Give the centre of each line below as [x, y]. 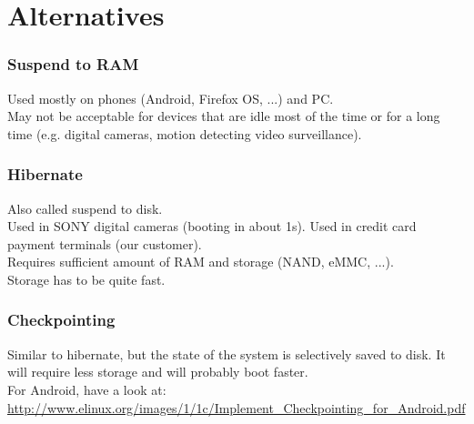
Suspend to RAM [73, 64]
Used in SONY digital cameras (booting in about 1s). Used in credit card [212, 226]
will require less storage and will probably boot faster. [158, 372]
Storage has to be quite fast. [86, 279]
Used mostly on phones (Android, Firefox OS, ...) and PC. [171, 98]
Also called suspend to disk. [85, 208]
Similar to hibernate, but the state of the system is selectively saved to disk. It [227, 353]
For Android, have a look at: [87, 389]
